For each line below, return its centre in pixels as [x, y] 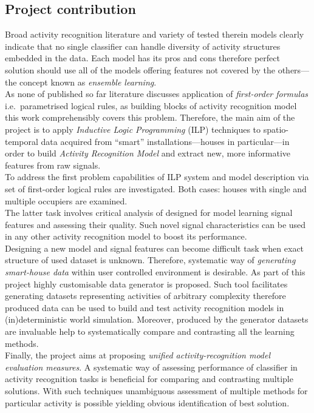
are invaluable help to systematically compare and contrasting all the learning [150, 331]
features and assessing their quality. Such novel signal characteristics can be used [155, 224]
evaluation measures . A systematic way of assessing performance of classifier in [151, 367]
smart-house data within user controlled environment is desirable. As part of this [155, 272]
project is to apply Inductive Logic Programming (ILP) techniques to [133, 129]
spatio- [276, 129]
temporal [22, 141]
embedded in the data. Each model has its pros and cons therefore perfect [142, 58]
